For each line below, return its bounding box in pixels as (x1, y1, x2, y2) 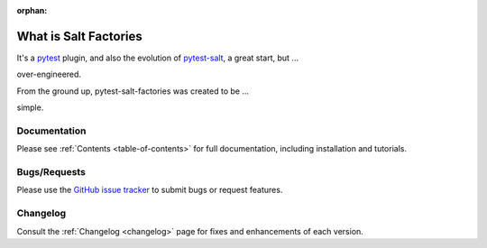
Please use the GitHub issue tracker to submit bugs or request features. (16, 185, 283, 196)
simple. (16, 102, 44, 113)
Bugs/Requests (16, 165, 86, 178)
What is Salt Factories (16, 28, 143, 44)
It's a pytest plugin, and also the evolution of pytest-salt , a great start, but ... (16, 52, 299, 63)
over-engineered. (16, 69, 81, 80)
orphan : (16, 5, 48, 15)
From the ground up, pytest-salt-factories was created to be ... (16, 86, 250, 96)
